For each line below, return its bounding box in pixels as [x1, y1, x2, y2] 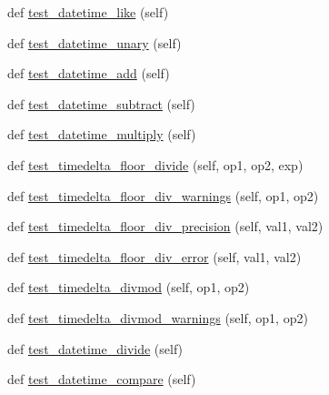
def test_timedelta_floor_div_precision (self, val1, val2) [7, 217, 324, 236]
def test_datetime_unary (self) [7, 33, 182, 52]
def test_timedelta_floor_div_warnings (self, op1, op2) [7, 186, 319, 205]
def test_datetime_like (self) [7, 3, 169, 21]
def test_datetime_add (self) [7, 64, 170, 83]
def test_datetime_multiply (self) [7, 125, 196, 144]
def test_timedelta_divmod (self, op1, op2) [7, 278, 250, 297]
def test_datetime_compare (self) [7, 370, 196, 389]
